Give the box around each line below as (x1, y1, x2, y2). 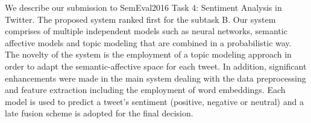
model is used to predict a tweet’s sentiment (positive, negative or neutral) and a (5, 95, 304, 107)
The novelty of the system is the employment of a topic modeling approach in (5, 48, 292, 61)
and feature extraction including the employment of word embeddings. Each (5, 83, 286, 96)
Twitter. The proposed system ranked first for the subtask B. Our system (5, 13, 276, 25)
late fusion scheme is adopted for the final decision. (5, 107, 193, 119)
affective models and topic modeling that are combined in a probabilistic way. (5, 36, 292, 49)
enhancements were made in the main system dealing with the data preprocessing (5, 71, 306, 84)
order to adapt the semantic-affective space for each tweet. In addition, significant (5, 59, 307, 72)
